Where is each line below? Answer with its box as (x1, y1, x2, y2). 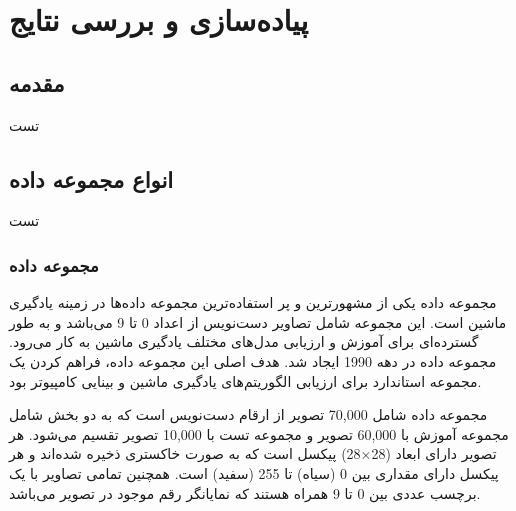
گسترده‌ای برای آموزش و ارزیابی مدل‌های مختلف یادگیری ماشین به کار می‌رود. (9, 331, 479, 352)
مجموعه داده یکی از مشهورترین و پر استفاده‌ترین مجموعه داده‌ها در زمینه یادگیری (9, 292, 497, 313)
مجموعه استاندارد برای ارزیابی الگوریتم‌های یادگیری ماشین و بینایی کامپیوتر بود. (9, 370, 482, 391)
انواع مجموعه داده (9, 163, 174, 194)
